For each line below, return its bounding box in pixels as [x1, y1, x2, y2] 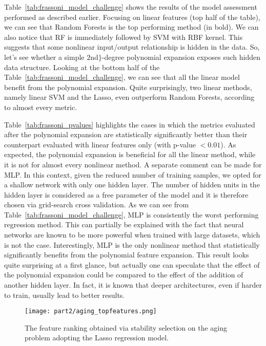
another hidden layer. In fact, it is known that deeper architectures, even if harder [4, 279, 262, 290]
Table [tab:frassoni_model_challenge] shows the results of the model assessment [4, 2, 257, 12]
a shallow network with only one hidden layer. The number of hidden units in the [4, 179, 260, 190]
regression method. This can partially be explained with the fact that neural [4, 219, 244, 230]
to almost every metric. [4, 101, 77, 112]
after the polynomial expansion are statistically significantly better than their [4, 129, 248, 140]
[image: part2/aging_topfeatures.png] [25, 308, 157, 315]
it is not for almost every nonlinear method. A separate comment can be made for [4, 159, 262, 169]
